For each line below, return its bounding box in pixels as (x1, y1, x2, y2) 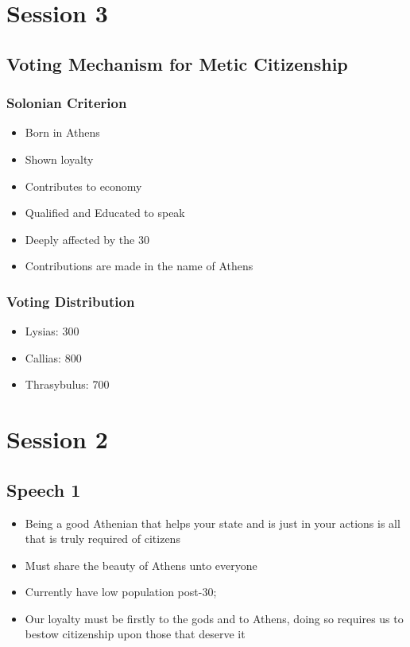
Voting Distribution (6, 291, 135, 311)
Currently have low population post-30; (25, 583, 217, 600)
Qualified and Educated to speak (25, 204, 185, 221)
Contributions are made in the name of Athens (25, 258, 253, 274)
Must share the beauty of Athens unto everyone (25, 556, 257, 573)
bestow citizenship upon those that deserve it (25, 626, 246, 642)
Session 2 (6, 423, 108, 455)
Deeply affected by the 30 (25, 231, 149, 247)
